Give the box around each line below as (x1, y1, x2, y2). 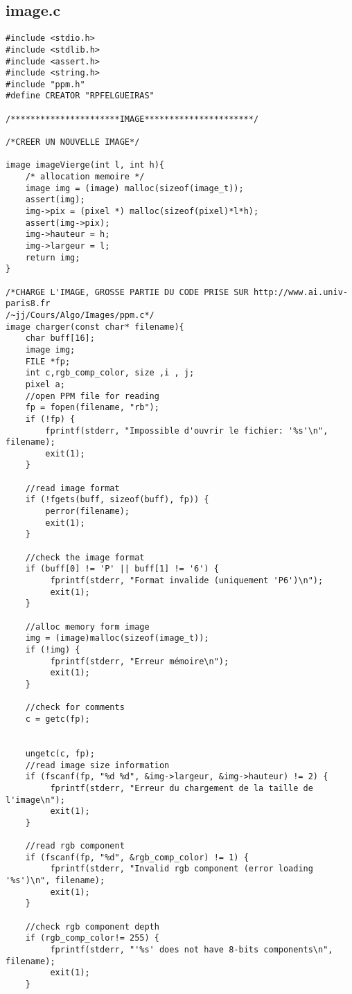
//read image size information (25, 760, 170, 770)
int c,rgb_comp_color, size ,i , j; (25, 368, 195, 378)
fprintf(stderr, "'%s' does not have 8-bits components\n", (50, 945, 333, 955)
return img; (25, 252, 80, 263)
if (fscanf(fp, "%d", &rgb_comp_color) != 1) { (25, 852, 249, 862)
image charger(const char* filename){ (6, 321, 184, 332)
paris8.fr (6, 299, 51, 309)
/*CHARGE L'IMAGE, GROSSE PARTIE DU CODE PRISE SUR (6, 287, 249, 297)
